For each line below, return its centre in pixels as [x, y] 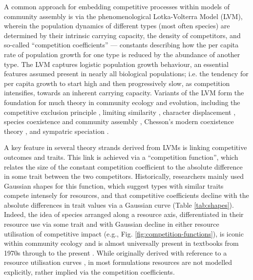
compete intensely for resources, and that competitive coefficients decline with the [126, 195]
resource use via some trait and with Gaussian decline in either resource [112, 224]
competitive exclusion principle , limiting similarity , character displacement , [120, 112]
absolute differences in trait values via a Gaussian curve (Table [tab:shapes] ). [119, 205]
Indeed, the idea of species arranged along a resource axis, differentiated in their [124, 214]
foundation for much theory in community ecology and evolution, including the [122, 102]
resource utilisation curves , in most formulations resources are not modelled [118, 262]
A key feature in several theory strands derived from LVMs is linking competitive [126, 147]
